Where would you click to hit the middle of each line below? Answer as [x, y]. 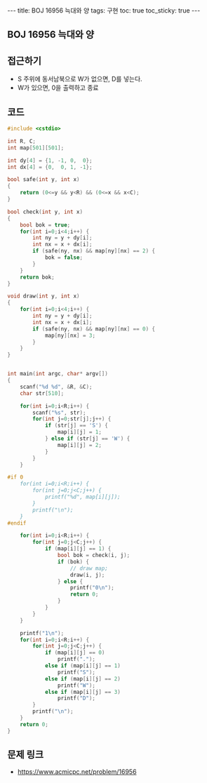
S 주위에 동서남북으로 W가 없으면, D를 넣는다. [80, 79]
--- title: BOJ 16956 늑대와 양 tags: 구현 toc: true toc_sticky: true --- [104, 11]
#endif [17, 523]
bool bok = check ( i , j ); [94, 556]
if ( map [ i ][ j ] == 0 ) [75, 653]
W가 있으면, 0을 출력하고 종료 [58, 88]
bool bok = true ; [45, 225]
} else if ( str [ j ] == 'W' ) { [87, 439]
